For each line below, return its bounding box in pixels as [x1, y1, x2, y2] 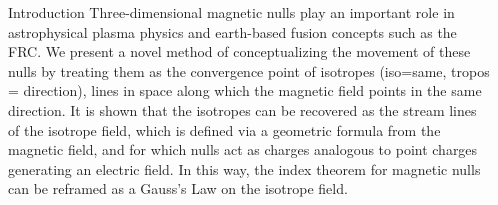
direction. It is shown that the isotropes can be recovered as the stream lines [8, 99, 477, 120]
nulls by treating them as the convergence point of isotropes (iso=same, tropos [8, 60, 490, 81]
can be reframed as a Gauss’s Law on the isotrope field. [8, 178, 348, 199]
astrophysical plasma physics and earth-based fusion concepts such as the [8, 21, 457, 42]
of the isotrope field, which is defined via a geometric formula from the [8, 119, 441, 140]
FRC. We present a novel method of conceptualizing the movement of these [8, 41, 471, 62]
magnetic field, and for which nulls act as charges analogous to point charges [8, 139, 478, 160]
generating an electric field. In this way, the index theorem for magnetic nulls [8, 158, 481, 179]
